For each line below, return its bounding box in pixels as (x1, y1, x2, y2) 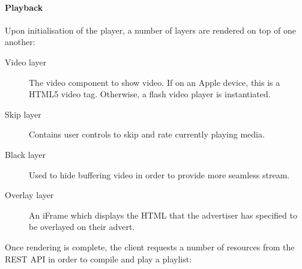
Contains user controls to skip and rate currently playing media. (29, 128, 265, 141)
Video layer (5, 55, 47, 68)
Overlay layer (5, 189, 54, 201)
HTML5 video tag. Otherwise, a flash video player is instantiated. (29, 88, 271, 100)
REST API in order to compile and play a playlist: (5, 252, 192, 265)
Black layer (5, 148, 46, 160)
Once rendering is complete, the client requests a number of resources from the (5, 240, 295, 253)
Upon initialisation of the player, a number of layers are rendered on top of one (5, 23, 296, 36)
